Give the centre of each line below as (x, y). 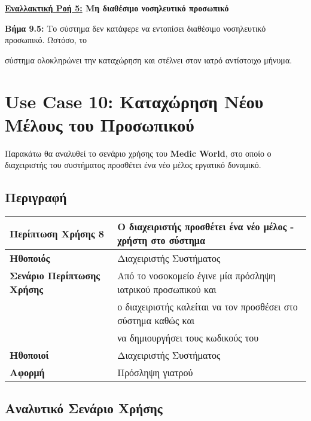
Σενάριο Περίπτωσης (55, 276)
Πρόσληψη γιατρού (155, 373)
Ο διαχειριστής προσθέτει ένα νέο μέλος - (206, 227)
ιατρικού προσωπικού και (167, 289)
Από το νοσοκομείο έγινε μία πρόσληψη (196, 276)
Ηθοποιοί (29, 355)
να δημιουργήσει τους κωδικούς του (188, 338)
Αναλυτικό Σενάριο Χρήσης (84, 408)
